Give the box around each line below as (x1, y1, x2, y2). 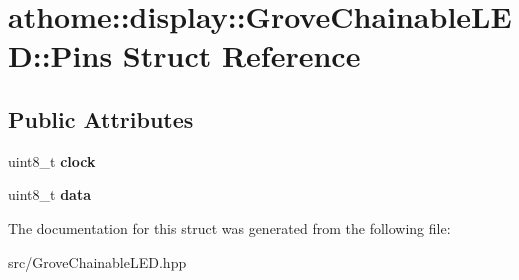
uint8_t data (8, 184, 91, 205)
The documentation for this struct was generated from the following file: (8, 217, 451, 238)
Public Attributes (8, 103, 194, 134)
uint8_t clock (8, 150, 96, 171)
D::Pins (8, 35, 113, 76)
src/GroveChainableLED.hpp (8, 251, 187, 272)
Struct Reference (122, 35, 361, 76)
